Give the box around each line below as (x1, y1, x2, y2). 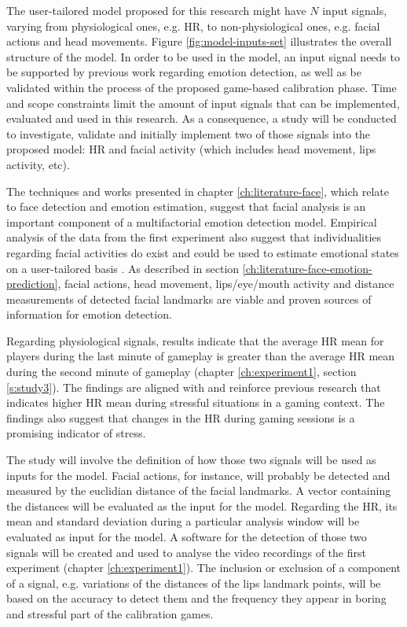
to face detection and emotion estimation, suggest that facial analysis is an (6, 198, 366, 215)
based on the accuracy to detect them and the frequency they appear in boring (6, 590, 387, 607)
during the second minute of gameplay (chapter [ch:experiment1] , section (6, 363, 357, 380)
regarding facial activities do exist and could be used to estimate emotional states (6, 244, 399, 260)
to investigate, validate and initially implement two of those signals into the (6, 125, 371, 142)
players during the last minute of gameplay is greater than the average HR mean (6, 348, 395, 364)
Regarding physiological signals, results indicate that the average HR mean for (6, 332, 384, 349)
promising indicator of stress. (6, 425, 146, 441)
